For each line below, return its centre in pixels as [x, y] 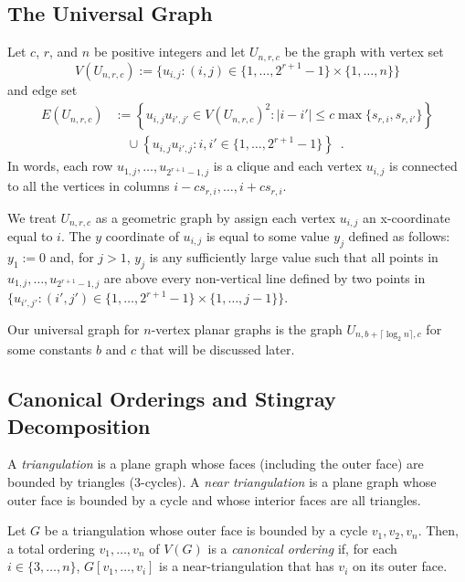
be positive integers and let [169, 52]
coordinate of [142, 235]
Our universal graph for [74, 328]
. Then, [439, 530]
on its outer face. [400, 566]
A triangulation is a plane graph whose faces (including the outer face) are [216, 464]
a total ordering [51, 548]
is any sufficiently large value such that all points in [294, 256]
